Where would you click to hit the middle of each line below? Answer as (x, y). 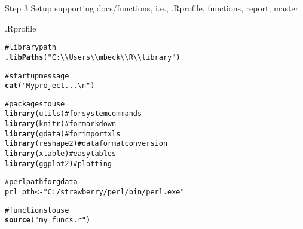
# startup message (37, 76)
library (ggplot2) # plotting (59, 164)
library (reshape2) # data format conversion (86, 144)
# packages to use (35, 104)
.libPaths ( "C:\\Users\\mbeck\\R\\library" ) (93, 57)
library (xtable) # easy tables (61, 154)
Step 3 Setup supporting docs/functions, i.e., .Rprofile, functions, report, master (152, 8)
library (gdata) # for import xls (63, 134)
